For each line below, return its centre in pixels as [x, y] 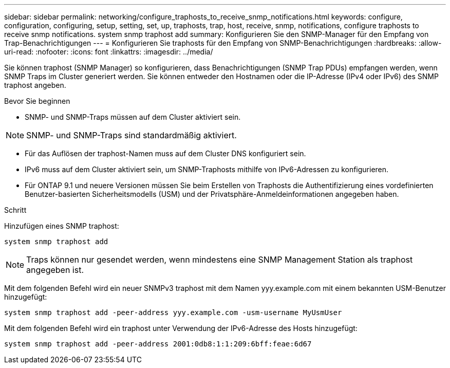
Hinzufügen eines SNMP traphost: [62, 226]
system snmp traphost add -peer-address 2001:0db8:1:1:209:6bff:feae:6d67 [158, 344]
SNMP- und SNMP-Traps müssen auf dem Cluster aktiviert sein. [133, 117]
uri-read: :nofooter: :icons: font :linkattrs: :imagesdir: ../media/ [109, 52]
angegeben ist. [55, 270]
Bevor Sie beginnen [37, 101]
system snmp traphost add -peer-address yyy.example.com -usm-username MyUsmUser [173, 312]
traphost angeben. [35, 85]
